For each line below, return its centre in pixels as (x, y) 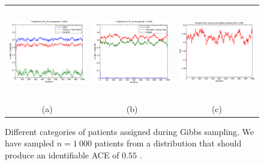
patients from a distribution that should (168, 143)
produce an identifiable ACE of (62, 155)
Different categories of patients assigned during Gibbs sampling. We (130, 131)
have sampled (30, 143)
